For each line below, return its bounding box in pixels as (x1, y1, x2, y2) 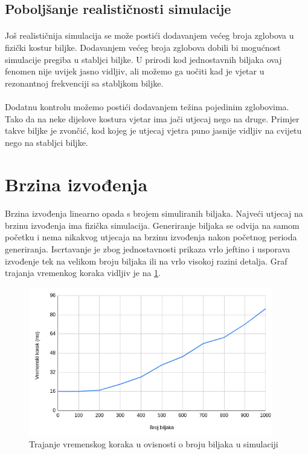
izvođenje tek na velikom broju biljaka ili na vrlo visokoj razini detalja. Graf (5, 254, 287, 267)
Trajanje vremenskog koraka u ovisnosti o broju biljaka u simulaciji (29, 438, 278, 450)
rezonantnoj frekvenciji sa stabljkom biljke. (5, 76, 164, 89)
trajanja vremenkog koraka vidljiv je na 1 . (5, 266, 161, 279)
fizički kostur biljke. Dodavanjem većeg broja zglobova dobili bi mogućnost (5, 41, 281, 53)
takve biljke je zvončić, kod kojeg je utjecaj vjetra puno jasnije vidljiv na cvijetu (5, 124, 302, 137)
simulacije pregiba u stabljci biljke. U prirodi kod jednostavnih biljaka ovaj (5, 53, 282, 65)
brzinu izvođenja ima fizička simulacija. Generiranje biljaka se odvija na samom (5, 219, 300, 231)
